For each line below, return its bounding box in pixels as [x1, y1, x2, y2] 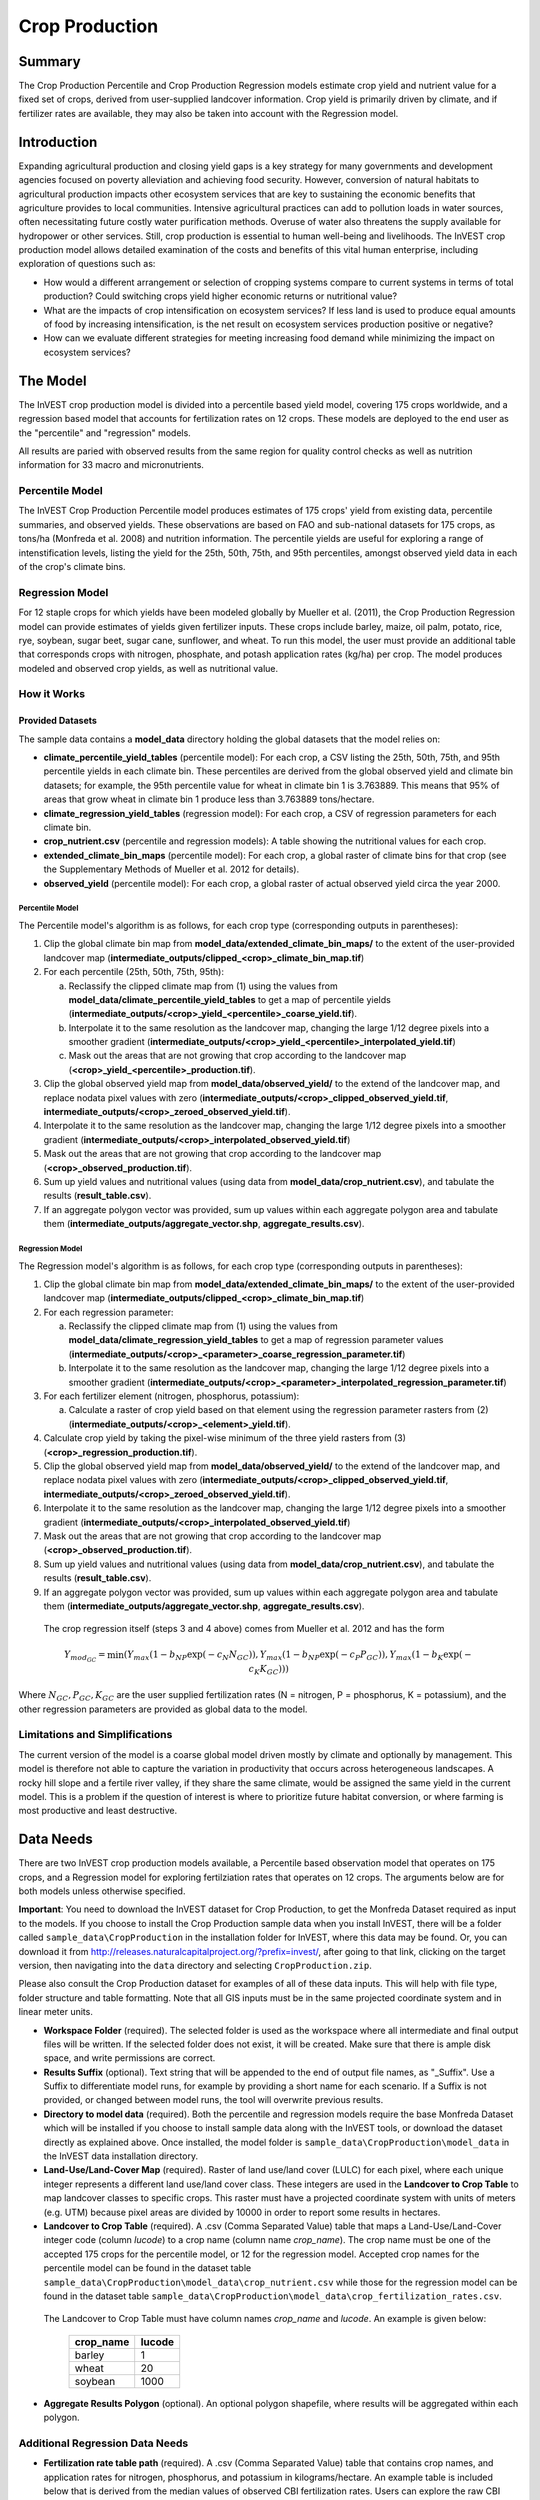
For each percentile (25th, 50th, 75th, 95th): [43, 966, 225, 978]
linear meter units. [18, 2006, 94, 2018]
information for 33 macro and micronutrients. [18, 459, 205, 471]
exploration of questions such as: [18, 258, 156, 270]
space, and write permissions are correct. [43, 2052, 216, 2064]
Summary [18, 53, 81, 70]
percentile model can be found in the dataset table [43, 2262, 252, 2274]
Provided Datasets [18, 715, 97, 727]
